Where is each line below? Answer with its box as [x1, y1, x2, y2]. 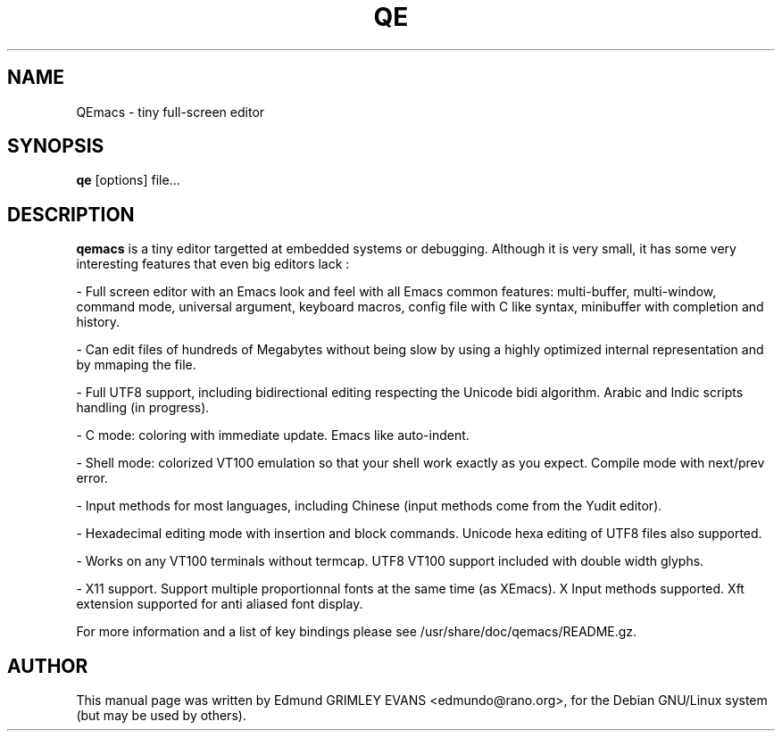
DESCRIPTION [7, 203, 135, 226]
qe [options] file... [76, 172, 180, 188]
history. [76, 314, 121, 330]
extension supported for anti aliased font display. [76, 596, 363, 612]
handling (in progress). [76, 400, 210, 416]
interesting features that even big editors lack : [76, 256, 350, 272]
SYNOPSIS [7, 135, 104, 158]
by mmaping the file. [76, 357, 196, 373]
